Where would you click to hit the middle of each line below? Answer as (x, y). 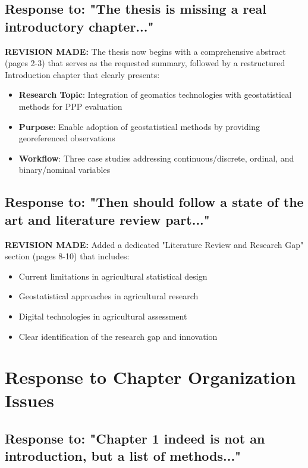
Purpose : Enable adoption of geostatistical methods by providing (139, 126)
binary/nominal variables (65, 170)
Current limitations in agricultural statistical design (113, 276)
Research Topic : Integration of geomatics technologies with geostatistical (155, 94)
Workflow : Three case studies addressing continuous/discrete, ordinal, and (156, 158)
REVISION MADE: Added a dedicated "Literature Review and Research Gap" (154, 244)
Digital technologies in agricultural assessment (103, 316)
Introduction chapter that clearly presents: (82, 74)
